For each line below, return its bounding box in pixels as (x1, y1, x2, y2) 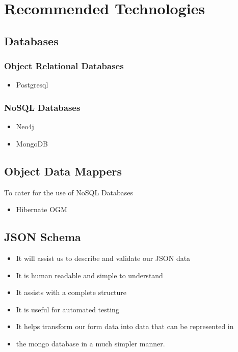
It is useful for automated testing (16, 304, 119, 314)
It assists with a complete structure (16, 287, 127, 298)
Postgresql (16, 79, 48, 90)
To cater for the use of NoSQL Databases (4, 187, 134, 197)
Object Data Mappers (4, 163, 122, 179)
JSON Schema (4, 229, 81, 245)
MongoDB (16, 138, 48, 149)
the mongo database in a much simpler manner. (16, 338, 165, 348)
